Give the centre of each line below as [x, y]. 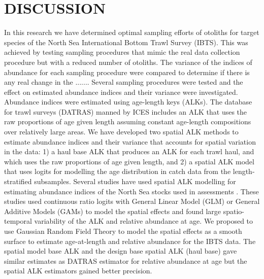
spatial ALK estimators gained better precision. [78, 271]
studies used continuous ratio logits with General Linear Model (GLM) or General [132, 201]
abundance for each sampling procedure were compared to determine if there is [127, 72]
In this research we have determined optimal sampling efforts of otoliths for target [132, 32]
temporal [18, 221]
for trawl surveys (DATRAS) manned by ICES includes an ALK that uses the [126, 111]
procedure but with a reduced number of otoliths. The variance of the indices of [128, 62]
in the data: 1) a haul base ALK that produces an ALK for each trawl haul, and [129, 151]
